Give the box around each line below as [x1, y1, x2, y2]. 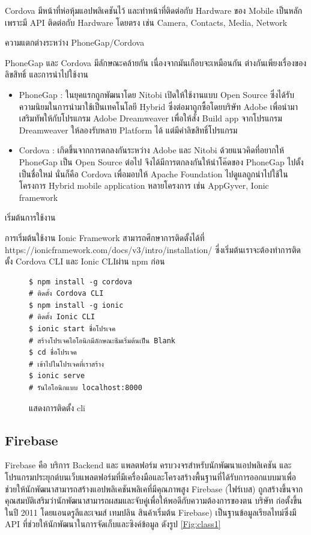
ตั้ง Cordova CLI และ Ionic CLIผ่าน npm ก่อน [5, 255, 165, 267]
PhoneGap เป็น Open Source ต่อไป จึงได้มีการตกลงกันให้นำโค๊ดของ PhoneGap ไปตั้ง [19, 155, 304, 168]
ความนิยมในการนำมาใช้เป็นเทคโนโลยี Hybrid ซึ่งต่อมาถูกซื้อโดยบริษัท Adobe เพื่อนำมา [19, 100, 298, 112]
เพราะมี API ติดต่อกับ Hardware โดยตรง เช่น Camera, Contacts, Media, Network [5, 16, 288, 28]
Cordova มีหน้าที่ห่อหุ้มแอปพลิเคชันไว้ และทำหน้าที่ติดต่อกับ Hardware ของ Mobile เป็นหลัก [5, 4, 303, 16]
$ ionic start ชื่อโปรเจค [29, 325, 116, 334]
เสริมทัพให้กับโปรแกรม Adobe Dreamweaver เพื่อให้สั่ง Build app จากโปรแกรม [19, 112, 282, 124]
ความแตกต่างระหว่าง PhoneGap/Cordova [5, 36, 145, 49]
